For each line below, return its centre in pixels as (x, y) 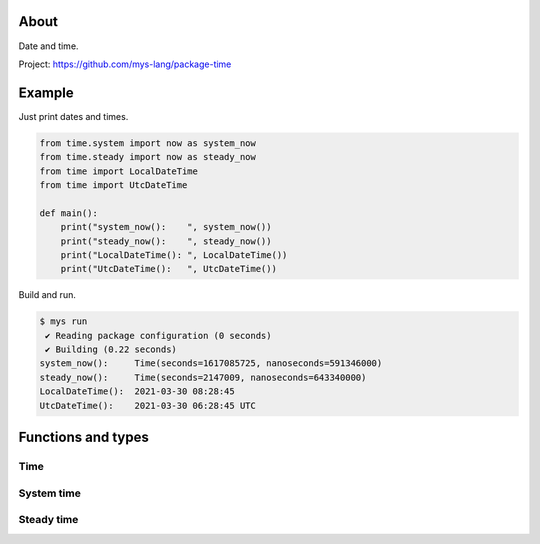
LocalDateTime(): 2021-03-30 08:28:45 (137, 391)
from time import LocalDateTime (119, 171)
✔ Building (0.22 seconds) (111, 349)
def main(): (69, 213)
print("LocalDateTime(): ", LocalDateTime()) (174, 254)
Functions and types (83, 437)
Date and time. (48, 46)
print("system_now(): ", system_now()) (166, 227)
